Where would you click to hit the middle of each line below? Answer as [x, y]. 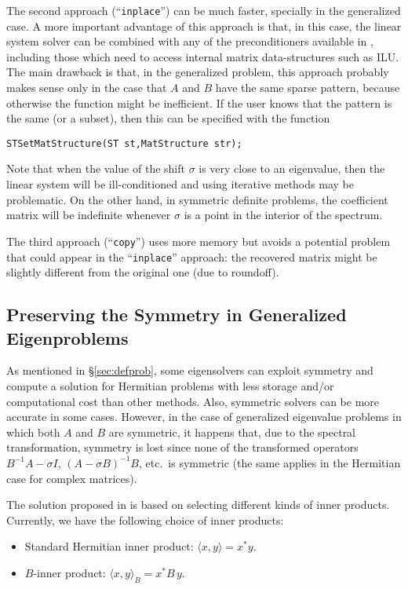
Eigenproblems [67, 337]
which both [33, 432]
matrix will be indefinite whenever [89, 215]
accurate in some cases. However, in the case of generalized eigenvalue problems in [204, 417]
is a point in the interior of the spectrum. [283, 215]
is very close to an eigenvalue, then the [292, 168]
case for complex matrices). [72, 478]
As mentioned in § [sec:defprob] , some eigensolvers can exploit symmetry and [190, 370]
